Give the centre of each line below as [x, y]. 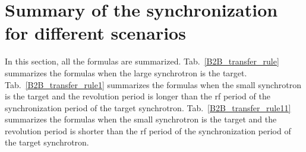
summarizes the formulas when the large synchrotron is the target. [126, 72]
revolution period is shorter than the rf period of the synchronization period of [148, 130]
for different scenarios [95, 33]
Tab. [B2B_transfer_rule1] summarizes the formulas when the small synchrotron [153, 84]
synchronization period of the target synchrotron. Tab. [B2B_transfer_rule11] [148, 107]
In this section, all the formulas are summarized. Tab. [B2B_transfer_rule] [142, 61]
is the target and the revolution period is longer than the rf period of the [138, 96]
